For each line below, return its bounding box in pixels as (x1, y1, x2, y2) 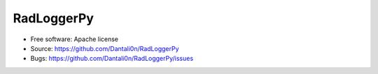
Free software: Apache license (30, 35, 119, 43)
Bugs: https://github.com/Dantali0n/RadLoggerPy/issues (30, 54, 194, 63)
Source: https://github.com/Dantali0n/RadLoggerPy (30, 44, 179, 52)
